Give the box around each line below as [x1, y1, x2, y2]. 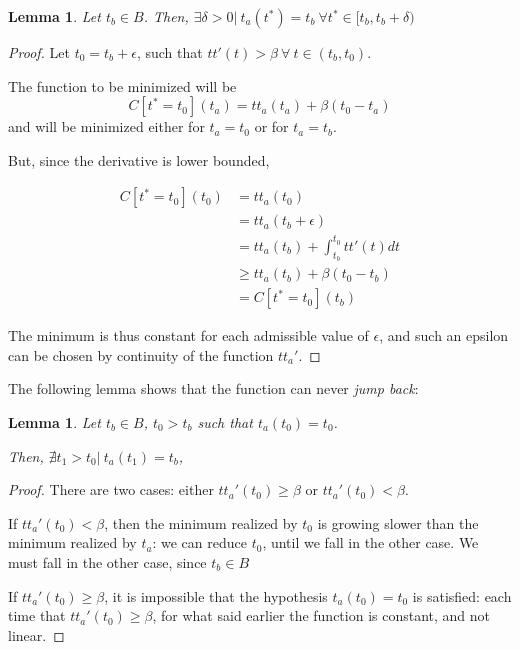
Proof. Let [8, 42, 70, 62]
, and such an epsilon [379, 325, 509, 346]
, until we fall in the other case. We [262, 532, 479, 553]
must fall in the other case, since [8, 551, 207, 572]
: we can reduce [152, 532, 247, 553]
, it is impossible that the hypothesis [104, 585, 328, 606]
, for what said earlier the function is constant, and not [152, 605, 491, 626]
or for [254, 116, 289, 137]
